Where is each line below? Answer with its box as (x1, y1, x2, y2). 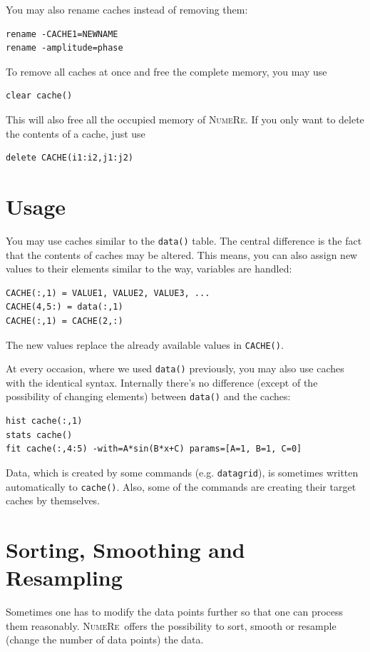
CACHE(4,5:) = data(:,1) (6, 302, 123, 312)
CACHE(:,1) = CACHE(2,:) (6, 315, 123, 326)
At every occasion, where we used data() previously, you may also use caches (6, 361, 344, 376)
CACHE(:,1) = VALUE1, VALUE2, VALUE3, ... (6, 287, 210, 298)
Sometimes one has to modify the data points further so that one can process (6, 604, 344, 619)
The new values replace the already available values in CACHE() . (6, 337, 284, 352)
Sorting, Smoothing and (6, 534, 245, 564)
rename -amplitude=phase (6, 43, 123, 54)
